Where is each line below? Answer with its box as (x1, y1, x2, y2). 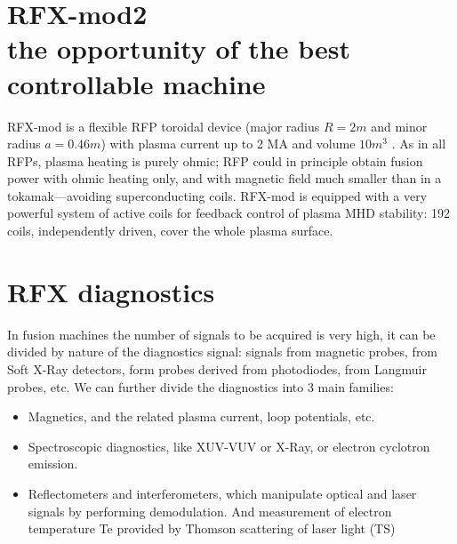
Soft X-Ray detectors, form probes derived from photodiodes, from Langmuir (7, 359, 427, 378)
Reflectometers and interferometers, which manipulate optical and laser (28, 484, 417, 502)
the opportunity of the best (7, 30, 350, 67)
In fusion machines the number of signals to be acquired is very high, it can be (7, 324, 436, 343)
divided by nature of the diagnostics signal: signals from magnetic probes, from (7, 342, 438, 361)
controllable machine (7, 65, 266, 101)
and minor (371, 116, 428, 135)
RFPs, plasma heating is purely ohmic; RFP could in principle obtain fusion (7, 151, 423, 170)
